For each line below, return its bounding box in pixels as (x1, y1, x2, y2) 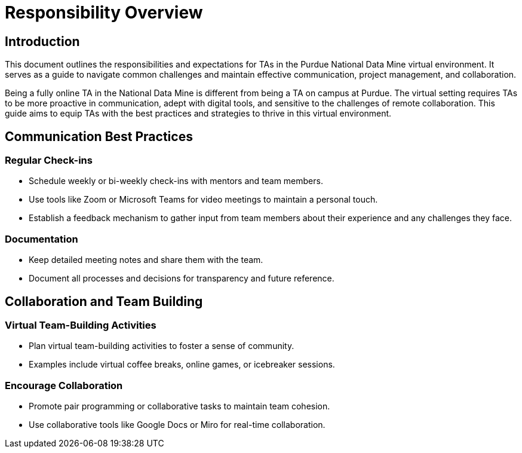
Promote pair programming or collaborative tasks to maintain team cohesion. (29, 401, 330, 412)
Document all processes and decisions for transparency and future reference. (29, 273, 334, 284)
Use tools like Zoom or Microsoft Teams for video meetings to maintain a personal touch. (29, 194, 378, 205)
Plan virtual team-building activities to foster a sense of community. (29, 341, 294, 351)
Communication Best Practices (5, 128, 193, 144)
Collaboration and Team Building (5, 293, 203, 309)
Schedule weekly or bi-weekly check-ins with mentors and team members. (29, 176, 323, 186)
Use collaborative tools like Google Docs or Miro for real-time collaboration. (29, 420, 326, 430)
